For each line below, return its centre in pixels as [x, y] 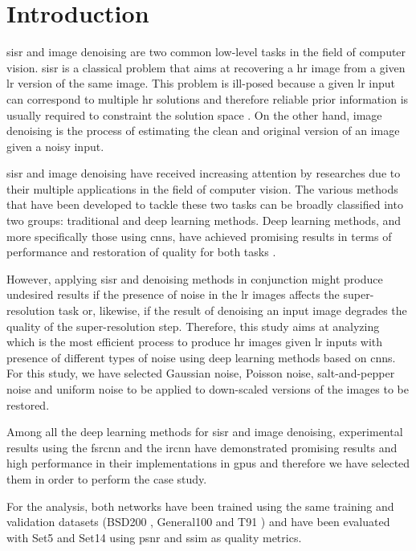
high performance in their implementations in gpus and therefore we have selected [208, 463]
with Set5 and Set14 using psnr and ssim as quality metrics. [154, 537]
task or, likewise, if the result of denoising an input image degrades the [232, 310]
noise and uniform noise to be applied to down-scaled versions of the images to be [208, 389]
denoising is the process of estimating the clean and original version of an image [203, 131]
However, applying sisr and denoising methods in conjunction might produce [195, 278]
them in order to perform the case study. [107, 478]
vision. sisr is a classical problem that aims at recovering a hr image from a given [206, 67]
